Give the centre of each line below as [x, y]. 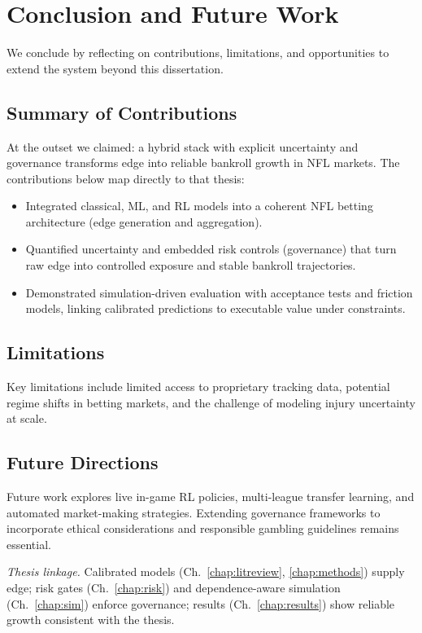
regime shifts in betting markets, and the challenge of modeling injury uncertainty [211, 402]
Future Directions [83, 462]
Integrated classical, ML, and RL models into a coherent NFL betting [199, 206]
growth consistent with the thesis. [91, 620]
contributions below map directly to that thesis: [126, 178]
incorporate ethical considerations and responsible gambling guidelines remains [203, 528]
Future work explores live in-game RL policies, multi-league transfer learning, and [211, 497]
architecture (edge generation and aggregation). [144, 221]
